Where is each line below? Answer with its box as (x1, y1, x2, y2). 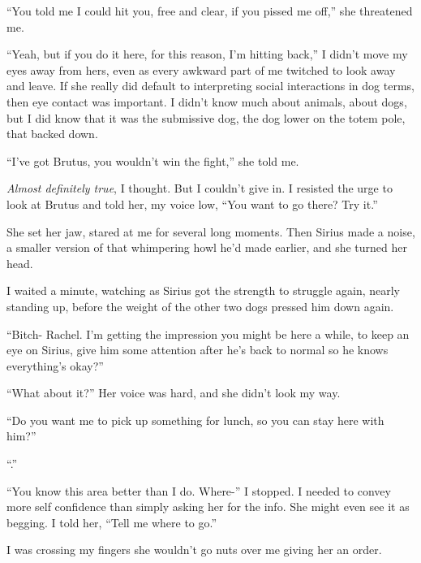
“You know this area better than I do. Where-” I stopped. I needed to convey (6, 482, 391, 499)
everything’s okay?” (6, 357, 104, 374)
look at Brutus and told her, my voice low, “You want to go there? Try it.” (6, 195, 378, 212)
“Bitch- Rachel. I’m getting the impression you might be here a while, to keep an (6, 325, 410, 342)
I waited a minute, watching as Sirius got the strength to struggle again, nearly (6, 282, 401, 299)
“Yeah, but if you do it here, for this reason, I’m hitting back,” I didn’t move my (6, 45, 408, 63)
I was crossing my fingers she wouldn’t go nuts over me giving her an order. (6, 541, 382, 558)
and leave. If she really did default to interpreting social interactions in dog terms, (6, 77, 415, 94)
